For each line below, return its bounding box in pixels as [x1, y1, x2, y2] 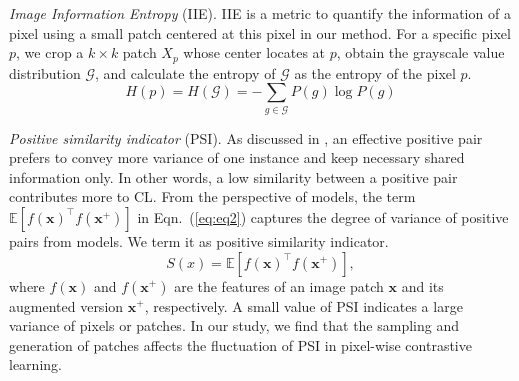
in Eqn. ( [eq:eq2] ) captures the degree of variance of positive [137, 206, 509, 227]
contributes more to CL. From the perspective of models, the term [9, 186, 416, 207]
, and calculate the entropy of [94, 62, 276, 83]
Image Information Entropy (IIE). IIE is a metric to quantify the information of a [9, 3, 511, 23]
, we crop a [16, 42, 84, 63]
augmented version [9, 295, 124, 316]
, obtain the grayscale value [336, 42, 505, 63]
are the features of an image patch [174, 275, 384, 296]
